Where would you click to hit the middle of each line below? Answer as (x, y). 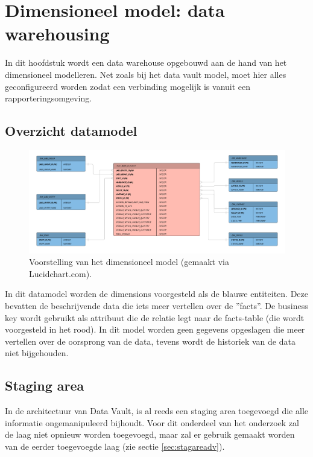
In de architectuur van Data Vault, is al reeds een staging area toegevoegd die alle (156, 411)
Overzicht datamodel (71, 131)
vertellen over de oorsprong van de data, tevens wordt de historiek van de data (150, 341)
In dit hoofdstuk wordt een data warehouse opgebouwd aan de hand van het (146, 62)
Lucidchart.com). (61, 273)
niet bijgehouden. (37, 353)
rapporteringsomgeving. (49, 98)
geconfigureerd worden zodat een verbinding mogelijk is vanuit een (128, 86)
